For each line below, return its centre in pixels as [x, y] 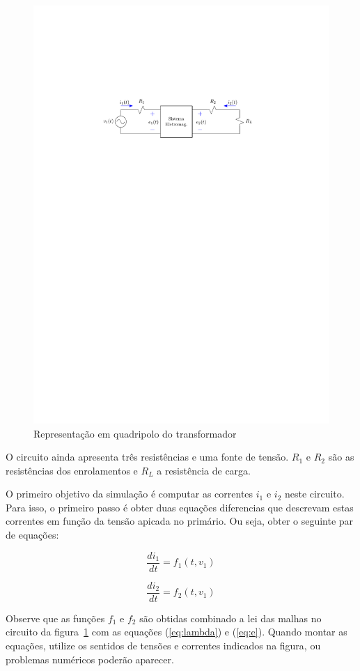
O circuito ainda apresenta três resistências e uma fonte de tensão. [147, 457]
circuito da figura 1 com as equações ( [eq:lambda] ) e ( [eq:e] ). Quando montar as [177, 632]
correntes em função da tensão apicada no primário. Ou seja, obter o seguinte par [180, 521]
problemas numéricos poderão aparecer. [90, 659]
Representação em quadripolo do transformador [135, 433]
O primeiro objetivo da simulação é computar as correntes [130, 494]
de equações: [32, 535]
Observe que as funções [55, 618]
